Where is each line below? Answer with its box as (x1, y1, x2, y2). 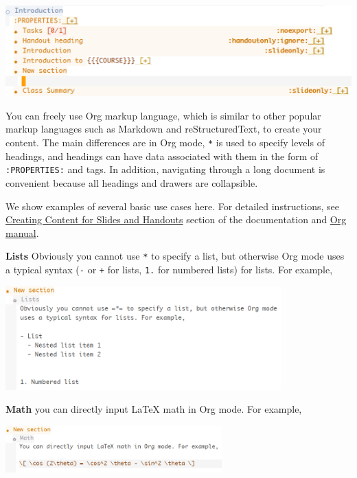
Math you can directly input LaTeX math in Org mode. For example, (5, 402, 302, 416)
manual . (5, 225, 39, 240)
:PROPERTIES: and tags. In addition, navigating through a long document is (5, 162, 325, 177)
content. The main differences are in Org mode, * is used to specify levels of (5, 135, 325, 150)
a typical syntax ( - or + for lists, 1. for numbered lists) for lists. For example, (5, 262, 333, 276)
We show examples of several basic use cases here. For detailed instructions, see (5, 198, 339, 213)
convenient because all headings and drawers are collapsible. (5, 175, 258, 190)
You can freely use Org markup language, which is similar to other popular (5, 108, 321, 122)
